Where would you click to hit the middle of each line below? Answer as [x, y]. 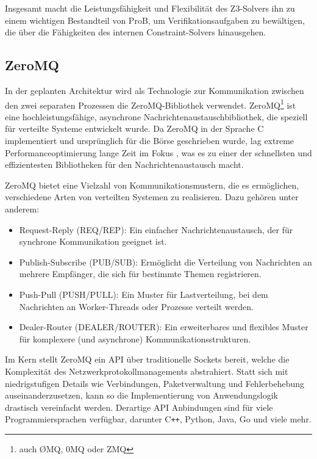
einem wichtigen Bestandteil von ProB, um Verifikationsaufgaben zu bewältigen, [155, 20]
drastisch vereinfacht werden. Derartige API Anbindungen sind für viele [139, 407]
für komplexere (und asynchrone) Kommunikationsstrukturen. [135, 338]
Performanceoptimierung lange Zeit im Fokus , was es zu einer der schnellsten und [158, 152]
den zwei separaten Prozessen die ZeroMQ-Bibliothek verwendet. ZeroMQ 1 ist [151, 104]
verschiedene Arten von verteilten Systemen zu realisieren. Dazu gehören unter [152, 197]
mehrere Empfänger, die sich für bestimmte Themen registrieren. [140, 274]
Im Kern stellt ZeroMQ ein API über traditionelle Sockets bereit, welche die [147, 359]
